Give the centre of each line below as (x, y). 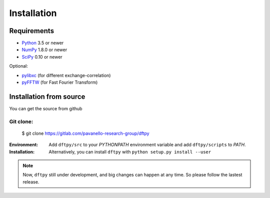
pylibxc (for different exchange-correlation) (66, 75)
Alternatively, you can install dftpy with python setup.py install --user (130, 152)
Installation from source (47, 96)
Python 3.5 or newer (43, 43)
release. (31, 182)
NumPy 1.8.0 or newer (44, 50)
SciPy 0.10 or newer (42, 57)
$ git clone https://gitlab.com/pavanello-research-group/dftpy (85, 133)
